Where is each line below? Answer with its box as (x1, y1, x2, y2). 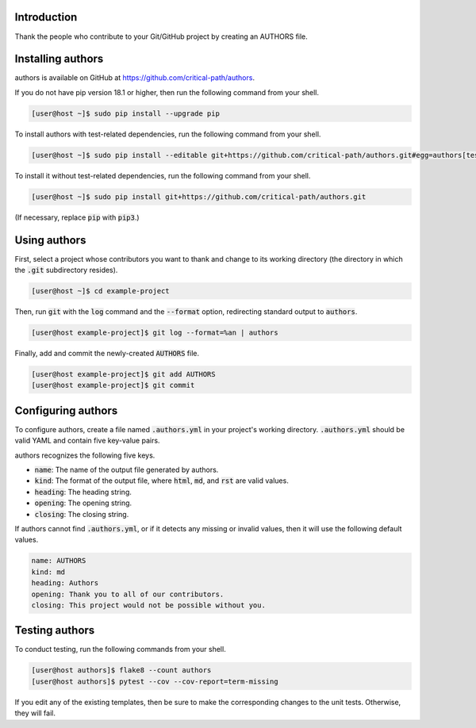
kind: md (31, 567, 66, 577)
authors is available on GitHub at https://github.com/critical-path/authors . (14, 73, 255, 82)
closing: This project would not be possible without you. (31, 600, 266, 610)
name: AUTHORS (31, 556, 86, 565)
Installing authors (14, 52, 104, 66)
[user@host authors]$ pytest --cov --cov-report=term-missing (31, 676, 278, 686)
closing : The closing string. (34, 509, 129, 519)
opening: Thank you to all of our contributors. (31, 589, 225, 599)
